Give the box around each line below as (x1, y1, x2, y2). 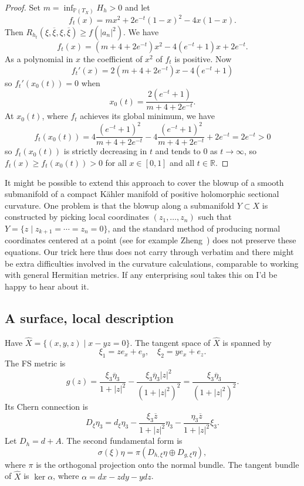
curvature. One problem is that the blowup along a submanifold (5, 199, 235, 211)
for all (105, 156, 127, 168)
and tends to (155, 145, 201, 157)
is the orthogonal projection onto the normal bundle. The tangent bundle (36, 458, 299, 470)
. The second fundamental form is (61, 434, 183, 447)
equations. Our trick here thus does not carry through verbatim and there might (5, 245, 294, 257)
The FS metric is (5, 357, 66, 369)
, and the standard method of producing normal (107, 222, 281, 234)
